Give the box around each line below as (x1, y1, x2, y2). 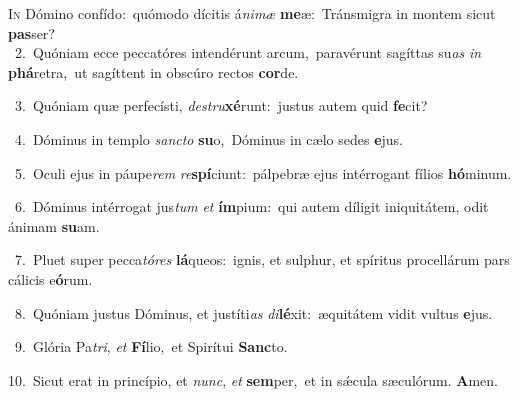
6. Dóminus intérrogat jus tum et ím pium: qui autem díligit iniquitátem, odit (14, 196, 489, 217)
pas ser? (8, 22, 55, 43)
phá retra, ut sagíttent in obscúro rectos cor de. (8, 61, 299, 82)
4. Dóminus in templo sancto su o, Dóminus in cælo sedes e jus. (14, 128, 403, 149)
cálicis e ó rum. (8, 268, 93, 289)
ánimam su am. (8, 215, 100, 236)
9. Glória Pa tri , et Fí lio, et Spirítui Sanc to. (14, 336, 288, 357)
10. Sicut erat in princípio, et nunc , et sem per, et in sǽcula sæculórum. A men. (8, 369, 498, 390)
